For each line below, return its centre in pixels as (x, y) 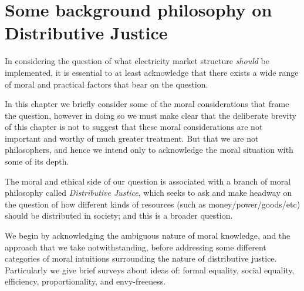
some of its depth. (37, 161)
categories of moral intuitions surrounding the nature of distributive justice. (141, 258)
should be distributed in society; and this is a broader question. (119, 215)
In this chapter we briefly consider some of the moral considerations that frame (147, 104)
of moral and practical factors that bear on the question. (107, 84)
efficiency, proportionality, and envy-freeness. (85, 281)
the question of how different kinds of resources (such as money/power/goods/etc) (153, 204)
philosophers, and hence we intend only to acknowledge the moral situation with (149, 150)
